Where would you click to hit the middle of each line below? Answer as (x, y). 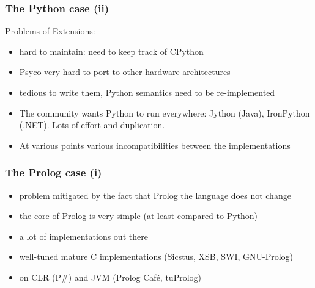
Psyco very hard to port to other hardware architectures (125, 72)
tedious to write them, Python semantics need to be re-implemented (147, 92)
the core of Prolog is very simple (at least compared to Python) (139, 216)
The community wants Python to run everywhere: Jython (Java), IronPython (165, 113)
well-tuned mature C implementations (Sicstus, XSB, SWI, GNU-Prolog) (156, 257)
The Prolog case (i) (54, 172)
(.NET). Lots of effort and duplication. (92, 125)
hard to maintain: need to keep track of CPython (111, 51)
